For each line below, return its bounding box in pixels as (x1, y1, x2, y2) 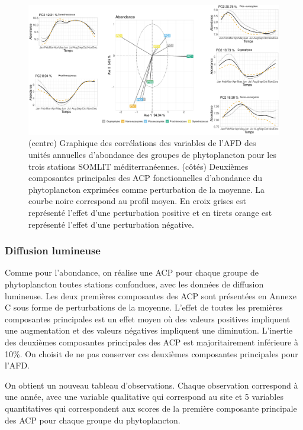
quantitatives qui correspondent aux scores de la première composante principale (5, 402, 297, 414)
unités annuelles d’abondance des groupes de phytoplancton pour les (28, 148, 276, 161)
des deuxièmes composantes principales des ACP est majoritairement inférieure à (5, 335, 298, 348)
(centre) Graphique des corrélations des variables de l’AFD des (28, 137, 256, 149)
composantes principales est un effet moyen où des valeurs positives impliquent (5, 312, 291, 325)
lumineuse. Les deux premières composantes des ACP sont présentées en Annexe (5, 289, 297, 302)
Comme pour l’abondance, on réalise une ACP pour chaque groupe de (5, 266, 259, 279)
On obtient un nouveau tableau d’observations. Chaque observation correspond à (5, 379, 298, 391)
